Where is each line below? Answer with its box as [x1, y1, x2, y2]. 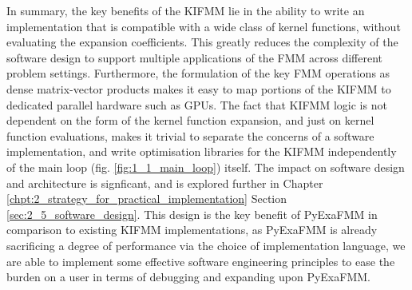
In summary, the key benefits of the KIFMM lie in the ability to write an [6, 2, 365, 18]
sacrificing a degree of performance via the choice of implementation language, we [6, 236, 406, 253]
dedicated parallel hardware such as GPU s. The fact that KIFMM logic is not [6, 96, 387, 113]
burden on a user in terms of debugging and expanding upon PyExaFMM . [6, 268, 370, 285]
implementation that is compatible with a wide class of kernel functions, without [6, 18, 401, 34]
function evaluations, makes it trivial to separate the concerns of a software [6, 127, 374, 144]
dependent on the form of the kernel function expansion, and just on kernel [6, 112, 374, 129]
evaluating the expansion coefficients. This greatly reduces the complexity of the [6, 34, 398, 50]
